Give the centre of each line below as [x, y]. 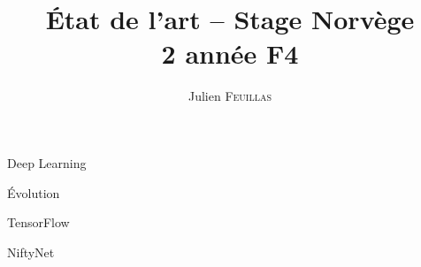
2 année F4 [230, 53]
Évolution [34, 192]
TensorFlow [38, 222]
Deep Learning [47, 162]
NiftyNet [31, 252]
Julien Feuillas [230, 96]
